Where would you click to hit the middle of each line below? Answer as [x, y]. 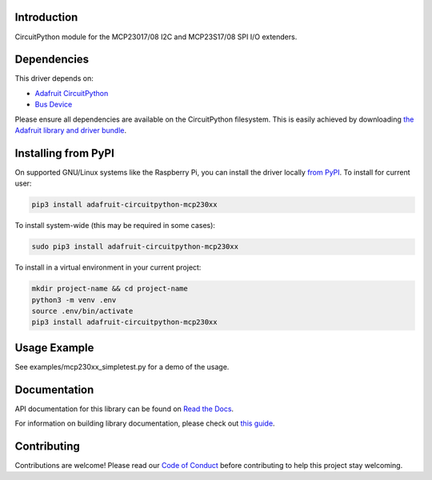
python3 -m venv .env [74, 300]
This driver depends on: [54, 78]
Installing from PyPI [65, 153]
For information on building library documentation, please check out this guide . [145, 423]
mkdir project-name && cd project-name [110, 289]
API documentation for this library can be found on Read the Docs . [124, 409]
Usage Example [54, 348]
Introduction [46, 17]
